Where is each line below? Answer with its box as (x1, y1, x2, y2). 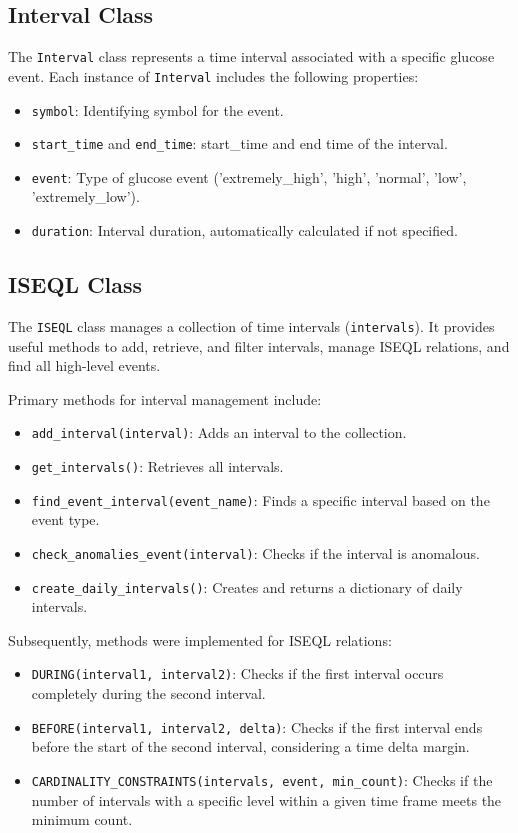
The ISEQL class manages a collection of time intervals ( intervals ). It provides (8, 315, 495, 336)
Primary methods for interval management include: (8, 388, 322, 409)
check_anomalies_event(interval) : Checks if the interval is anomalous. (31, 542, 480, 563)
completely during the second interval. (31, 683, 266, 704)
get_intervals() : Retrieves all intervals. (31, 456, 284, 477)
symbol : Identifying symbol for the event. (31, 99, 284, 120)
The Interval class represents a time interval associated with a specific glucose (8, 46, 495, 67)
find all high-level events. (8, 355, 161, 376)
